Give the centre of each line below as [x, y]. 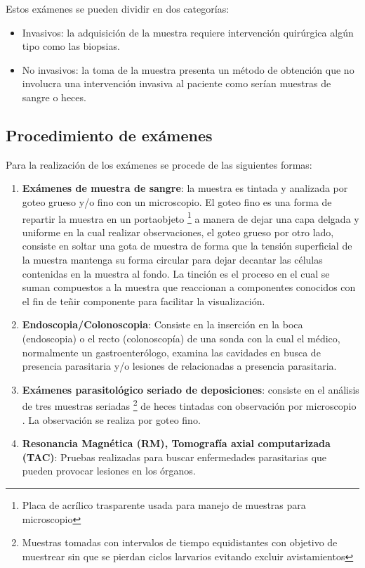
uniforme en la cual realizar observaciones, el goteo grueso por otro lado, [178, 232]
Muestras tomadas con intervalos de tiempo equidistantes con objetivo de [180, 542]
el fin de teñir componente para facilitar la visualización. [144, 301]
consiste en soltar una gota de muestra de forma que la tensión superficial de [187, 246]
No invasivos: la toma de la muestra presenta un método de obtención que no [188, 69]
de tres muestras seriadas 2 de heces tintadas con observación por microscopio [189, 405]
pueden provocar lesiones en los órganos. [109, 471]
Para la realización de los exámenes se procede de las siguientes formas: [159, 164]
